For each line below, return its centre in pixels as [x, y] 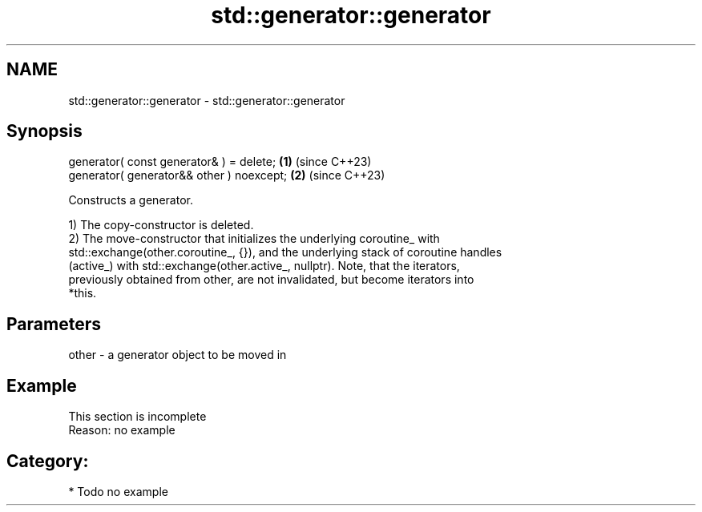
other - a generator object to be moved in [178, 355]
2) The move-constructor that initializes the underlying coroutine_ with [254, 239]
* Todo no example [118, 491]
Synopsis [44, 131]
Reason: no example [122, 430]
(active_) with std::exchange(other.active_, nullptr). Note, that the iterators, [264, 266]
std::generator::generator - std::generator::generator [207, 100]
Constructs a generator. [131, 200]
